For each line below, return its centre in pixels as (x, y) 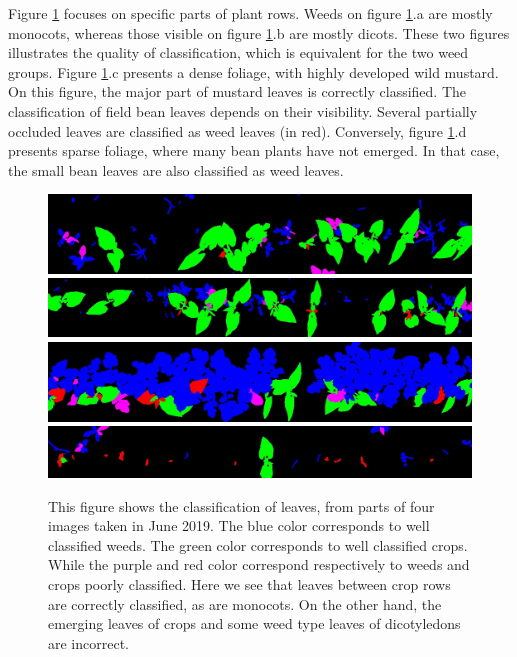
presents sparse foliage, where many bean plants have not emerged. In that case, (254, 150)
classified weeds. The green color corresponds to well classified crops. (258, 544)
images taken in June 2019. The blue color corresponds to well (239, 525)
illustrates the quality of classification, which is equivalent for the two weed (238, 52)
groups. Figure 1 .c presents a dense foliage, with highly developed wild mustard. (253, 71)
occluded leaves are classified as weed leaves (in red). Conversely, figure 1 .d (237, 130)
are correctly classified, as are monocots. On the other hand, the (245, 603)
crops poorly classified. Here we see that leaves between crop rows (249, 584)
